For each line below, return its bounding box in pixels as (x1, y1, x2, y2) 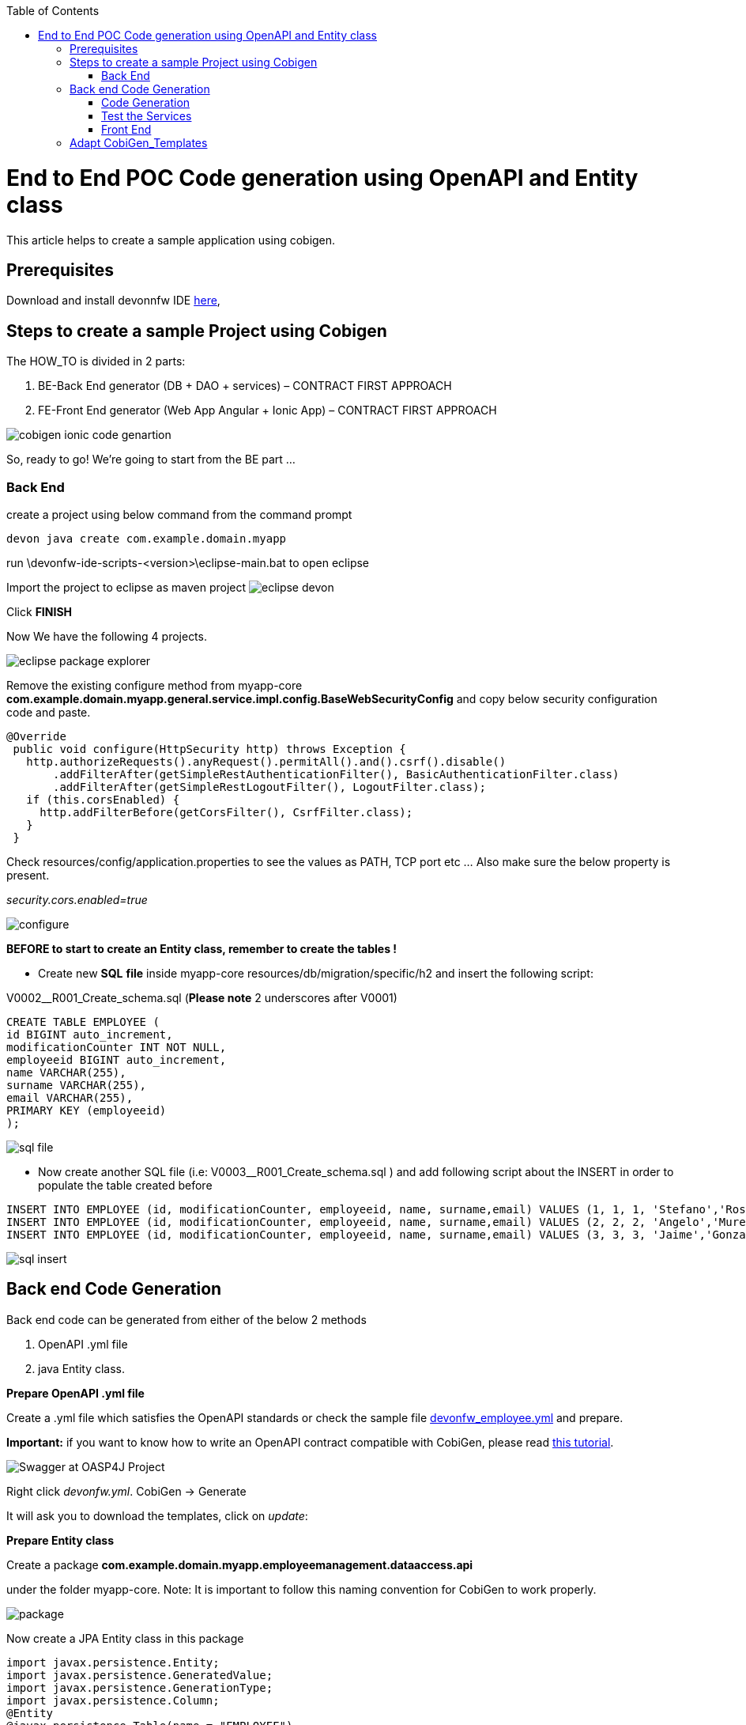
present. (6, 868, 50, 882)
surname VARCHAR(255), (6, 1078, 147, 1091)
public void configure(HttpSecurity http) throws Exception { (13, 742, 406, 755)
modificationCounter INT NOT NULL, (6, 1040, 227, 1054)
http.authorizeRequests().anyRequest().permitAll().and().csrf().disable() (26, 755, 507, 768)
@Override (6, 729, 66, 743)
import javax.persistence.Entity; (6, 1655, 220, 1669)
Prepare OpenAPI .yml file (6, 1386, 145, 1400)
